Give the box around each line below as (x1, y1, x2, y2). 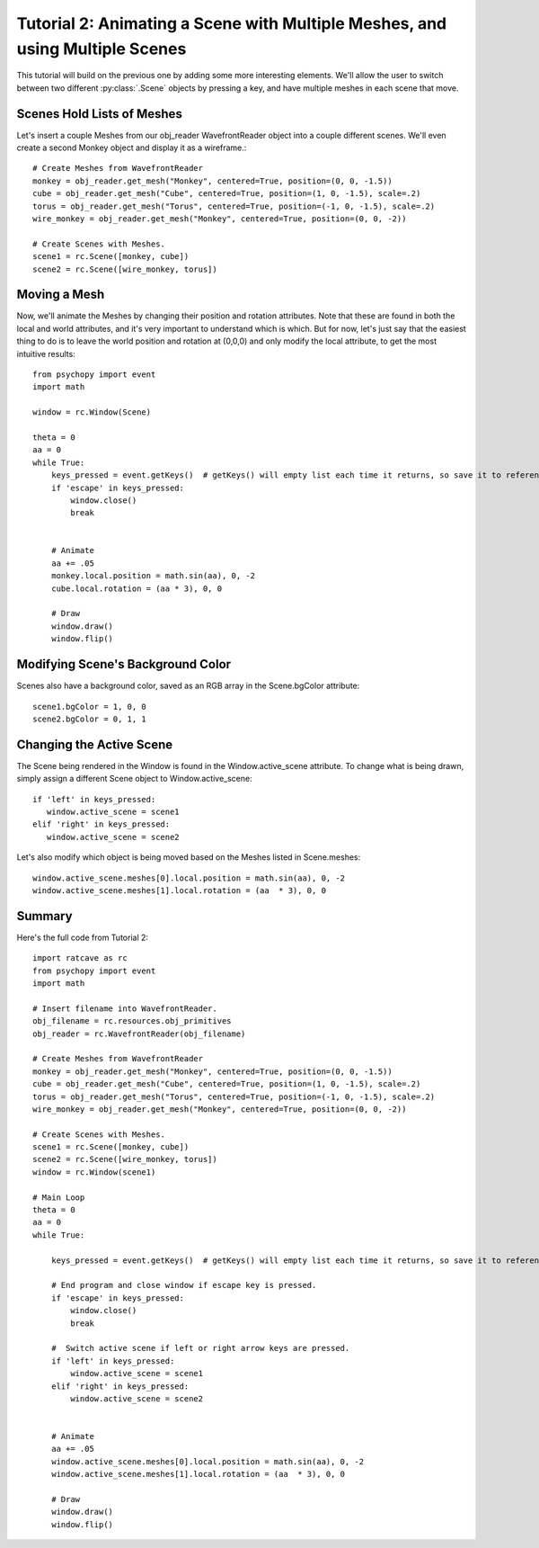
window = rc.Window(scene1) (32, 1167, 156, 1177)
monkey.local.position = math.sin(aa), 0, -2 (50, 571, 256, 581)
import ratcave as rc (32, 953, 128, 963)
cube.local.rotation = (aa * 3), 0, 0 (50, 583, 223, 594)
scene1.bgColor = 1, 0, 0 (32, 702, 147, 711)
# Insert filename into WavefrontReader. (32, 1003, 217, 1014)
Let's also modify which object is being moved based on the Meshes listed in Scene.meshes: (16, 852, 361, 863)
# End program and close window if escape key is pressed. (50, 1280, 317, 1291)
